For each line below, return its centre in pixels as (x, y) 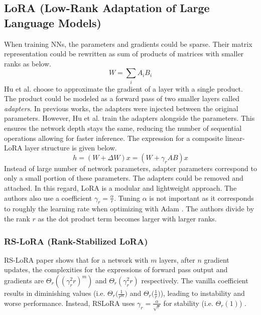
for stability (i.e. (188, 303)
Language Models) (53, 22)
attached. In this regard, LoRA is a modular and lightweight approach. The (120, 188)
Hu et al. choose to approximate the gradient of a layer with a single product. (123, 88)
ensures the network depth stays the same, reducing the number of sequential (123, 128)
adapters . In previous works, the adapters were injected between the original (121, 108)
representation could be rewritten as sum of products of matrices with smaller (124, 54)
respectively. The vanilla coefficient (195, 281)
